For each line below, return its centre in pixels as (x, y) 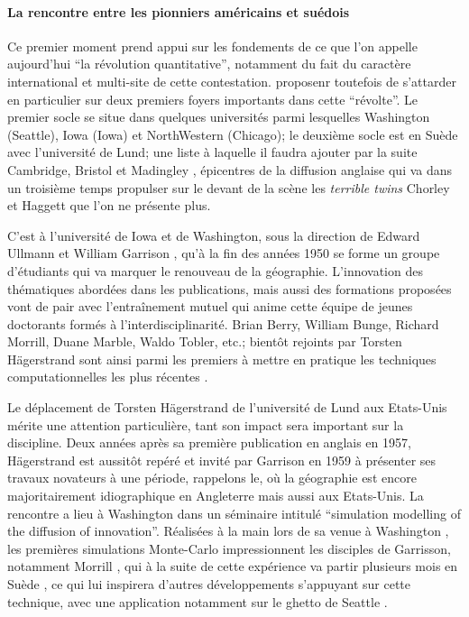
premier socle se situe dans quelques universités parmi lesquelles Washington (219, 117)
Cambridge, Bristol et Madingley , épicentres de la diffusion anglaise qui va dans (230, 169)
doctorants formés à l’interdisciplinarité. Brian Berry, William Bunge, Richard (223, 323)
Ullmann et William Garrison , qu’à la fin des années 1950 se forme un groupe (224, 253)
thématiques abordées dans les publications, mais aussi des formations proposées (230, 288)
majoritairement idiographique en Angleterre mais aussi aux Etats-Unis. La (216, 496)
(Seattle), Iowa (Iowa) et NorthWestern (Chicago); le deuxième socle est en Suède (233, 134)
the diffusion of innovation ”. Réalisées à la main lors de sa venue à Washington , (228, 531)
